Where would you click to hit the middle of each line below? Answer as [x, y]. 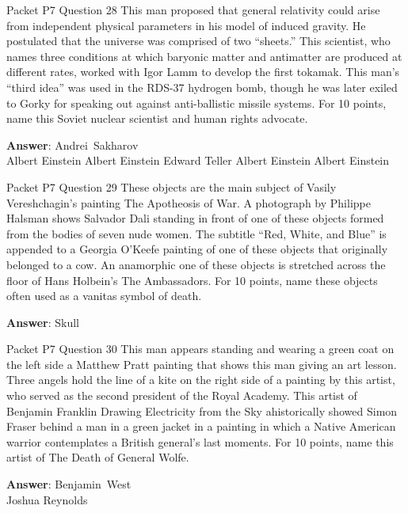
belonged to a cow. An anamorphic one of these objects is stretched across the [196, 264]
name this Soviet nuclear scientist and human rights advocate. [157, 118]
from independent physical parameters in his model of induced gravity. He [186, 25]
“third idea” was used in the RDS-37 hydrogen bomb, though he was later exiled [202, 87]
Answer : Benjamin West [69, 484]
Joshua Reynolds [47, 499]
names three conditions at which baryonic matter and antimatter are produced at [204, 56]
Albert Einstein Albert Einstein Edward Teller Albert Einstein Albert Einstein [198, 160]
